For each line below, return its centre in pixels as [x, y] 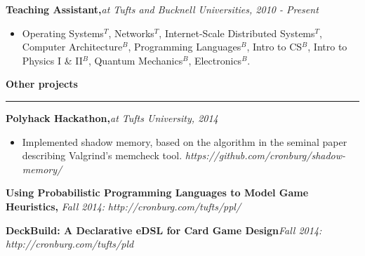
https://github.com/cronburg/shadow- [265, 155]
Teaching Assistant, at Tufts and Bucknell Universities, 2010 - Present [162, 9]
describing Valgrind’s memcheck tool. [102, 155]
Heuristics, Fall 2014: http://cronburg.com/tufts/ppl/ [124, 206]
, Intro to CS [274, 47]
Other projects [42, 84]
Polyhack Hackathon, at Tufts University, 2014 [112, 117]
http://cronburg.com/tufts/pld [70, 244]
